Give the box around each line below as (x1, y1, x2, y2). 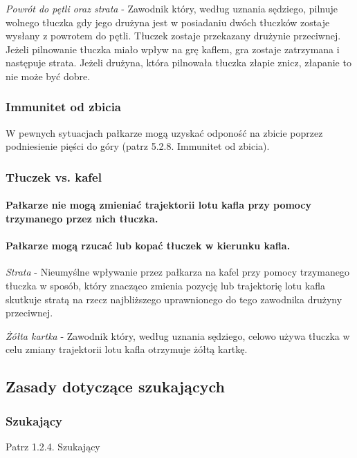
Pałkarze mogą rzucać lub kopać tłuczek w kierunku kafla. (6, 238, 291, 253)
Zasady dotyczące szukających (6, 376, 225, 397)
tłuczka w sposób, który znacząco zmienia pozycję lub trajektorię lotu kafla (6, 278, 325, 292)
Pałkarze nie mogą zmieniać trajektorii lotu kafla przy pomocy (6, 198, 312, 212)
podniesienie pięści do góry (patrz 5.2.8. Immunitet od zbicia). (6, 139, 270, 153)
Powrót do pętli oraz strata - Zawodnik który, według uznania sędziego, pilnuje (6, 1, 338, 15)
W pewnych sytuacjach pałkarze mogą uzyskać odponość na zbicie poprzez (6, 125, 323, 140)
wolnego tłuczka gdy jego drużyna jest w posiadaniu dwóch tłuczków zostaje (6, 15, 330, 29)
